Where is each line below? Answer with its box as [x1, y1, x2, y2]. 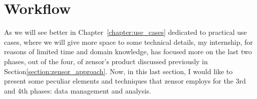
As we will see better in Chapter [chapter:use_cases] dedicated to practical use [4, 27, 247, 37]
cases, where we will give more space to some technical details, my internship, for [4, 36, 253, 47]
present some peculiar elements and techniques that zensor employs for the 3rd [4, 76, 246, 86]
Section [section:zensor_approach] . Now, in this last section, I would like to [4, 66, 233, 76]
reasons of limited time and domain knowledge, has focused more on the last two [4, 46, 252, 57]
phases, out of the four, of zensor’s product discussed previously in [4, 56, 208, 66]
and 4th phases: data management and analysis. [4, 85, 151, 96]
